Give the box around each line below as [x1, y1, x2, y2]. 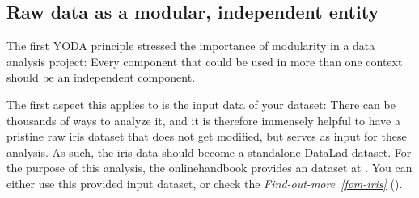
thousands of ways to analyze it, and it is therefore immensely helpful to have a [6, 112, 400, 128]
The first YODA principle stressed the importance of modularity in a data [6, 37, 375, 54]
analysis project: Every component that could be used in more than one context [6, 53, 403, 70]
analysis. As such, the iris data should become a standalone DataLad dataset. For [6, 143, 412, 160]
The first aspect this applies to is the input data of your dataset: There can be [6, 95, 396, 112]
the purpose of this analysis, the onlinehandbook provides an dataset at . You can [6, 159, 413, 176]
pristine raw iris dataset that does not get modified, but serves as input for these [6, 128, 407, 145]
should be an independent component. [6, 69, 196, 86]
